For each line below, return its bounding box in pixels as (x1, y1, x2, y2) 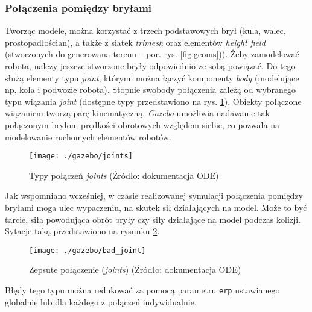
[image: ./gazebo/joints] (29, 152, 133, 161)
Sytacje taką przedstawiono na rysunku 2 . (5, 225, 160, 237)
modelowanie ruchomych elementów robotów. (5, 130, 171, 143)
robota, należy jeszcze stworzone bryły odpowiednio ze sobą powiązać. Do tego (5, 60, 296, 72)
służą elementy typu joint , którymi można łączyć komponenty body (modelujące (5, 71, 299, 84)
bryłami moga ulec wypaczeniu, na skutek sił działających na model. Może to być (5, 201, 307, 213)
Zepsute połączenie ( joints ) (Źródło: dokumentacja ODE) (29, 263, 241, 276)
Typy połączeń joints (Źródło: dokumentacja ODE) (29, 169, 219, 181)
